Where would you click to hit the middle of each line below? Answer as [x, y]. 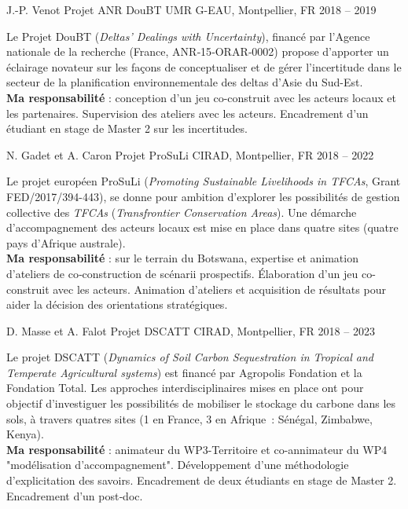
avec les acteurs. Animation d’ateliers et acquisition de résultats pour [219, 289]
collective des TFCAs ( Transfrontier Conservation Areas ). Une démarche [182, 212]
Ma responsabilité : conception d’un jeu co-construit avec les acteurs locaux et [201, 97]
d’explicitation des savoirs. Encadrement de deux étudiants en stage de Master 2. [202, 480]
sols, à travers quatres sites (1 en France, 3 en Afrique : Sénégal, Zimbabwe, [189, 418]
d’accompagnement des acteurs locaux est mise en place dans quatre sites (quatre [202, 227]
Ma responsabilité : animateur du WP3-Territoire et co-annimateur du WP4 [197, 449]
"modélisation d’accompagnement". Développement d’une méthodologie [178, 465]
